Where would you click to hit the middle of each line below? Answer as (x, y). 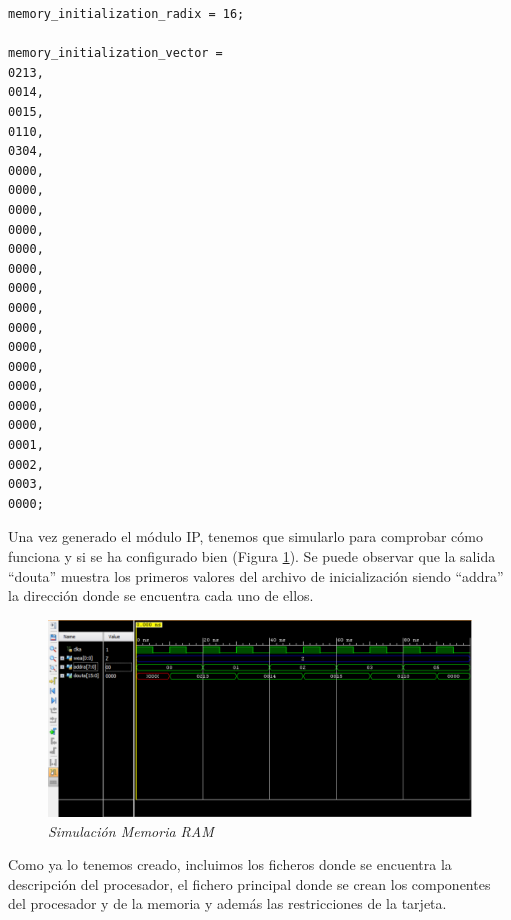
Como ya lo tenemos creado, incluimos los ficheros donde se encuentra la (230, 864)
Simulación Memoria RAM (131, 830)
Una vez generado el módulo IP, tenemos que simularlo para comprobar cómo (245, 536)
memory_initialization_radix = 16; (126, 14)
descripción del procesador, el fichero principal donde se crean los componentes (249, 883)
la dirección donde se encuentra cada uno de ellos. (161, 595)
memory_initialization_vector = (115, 53)
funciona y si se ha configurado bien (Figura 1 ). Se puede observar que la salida (252, 556)
